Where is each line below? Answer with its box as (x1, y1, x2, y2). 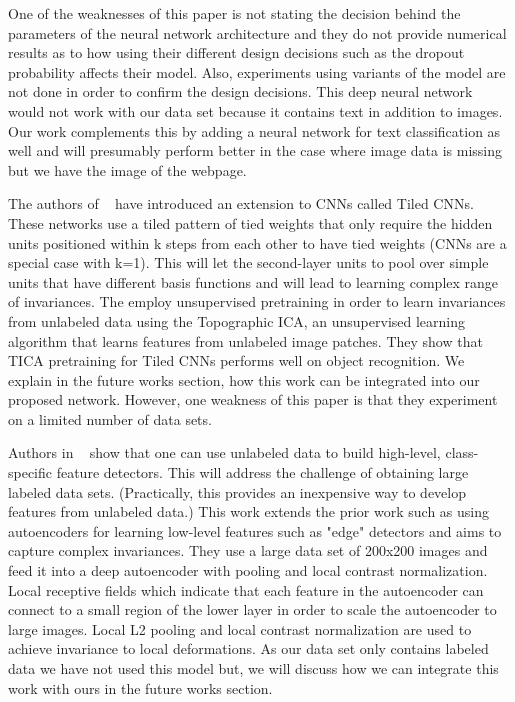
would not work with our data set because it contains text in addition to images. (8, 100, 503, 121)
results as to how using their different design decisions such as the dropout (8, 42, 465, 63)
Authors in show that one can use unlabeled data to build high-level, (8, 442, 441, 463)
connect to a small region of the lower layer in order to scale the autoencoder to (8, 599, 497, 620)
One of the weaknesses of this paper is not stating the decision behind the (8, 3, 461, 23)
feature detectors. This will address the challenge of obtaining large (56, 462, 469, 483)
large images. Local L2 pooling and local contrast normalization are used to (8, 618, 472, 639)
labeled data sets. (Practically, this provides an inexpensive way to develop (8, 481, 466, 502)
